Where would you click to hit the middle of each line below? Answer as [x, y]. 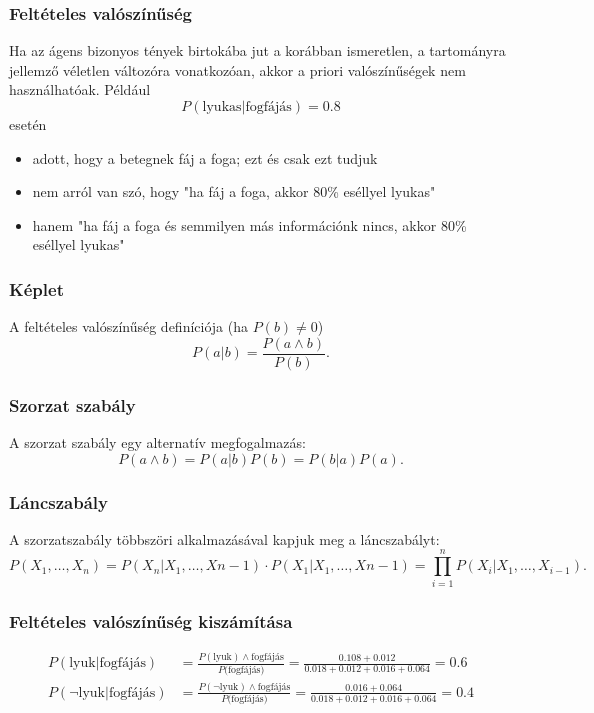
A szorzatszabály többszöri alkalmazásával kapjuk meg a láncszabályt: [224, 538]
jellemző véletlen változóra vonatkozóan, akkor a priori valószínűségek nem [237, 69]
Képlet [36, 288]
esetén [28, 124]
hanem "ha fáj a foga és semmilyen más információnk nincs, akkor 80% [249, 224]
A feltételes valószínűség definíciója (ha [128, 326]
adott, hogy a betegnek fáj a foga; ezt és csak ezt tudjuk [205, 157]
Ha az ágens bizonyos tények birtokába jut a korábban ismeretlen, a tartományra [257, 50]
